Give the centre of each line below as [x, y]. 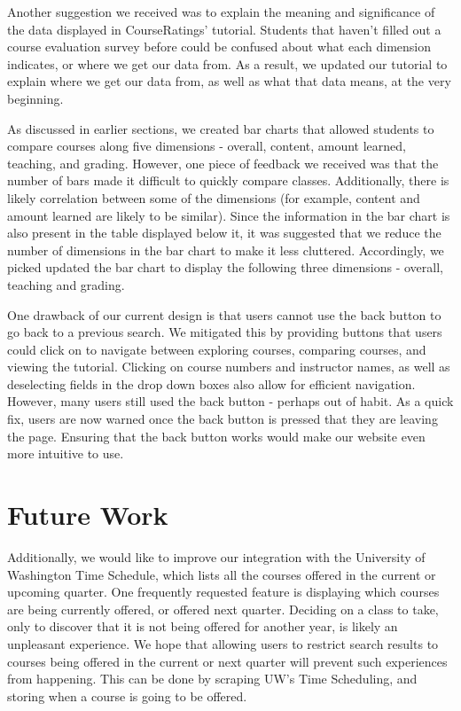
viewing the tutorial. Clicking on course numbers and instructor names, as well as [229, 367]
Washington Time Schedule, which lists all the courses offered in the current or [222, 574]
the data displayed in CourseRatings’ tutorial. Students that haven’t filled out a [224, 29]
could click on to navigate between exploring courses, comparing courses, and [217, 349]
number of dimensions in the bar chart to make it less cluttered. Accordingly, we [226, 250]
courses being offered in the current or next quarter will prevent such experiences [227, 661]
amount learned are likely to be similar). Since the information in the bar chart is [229, 215]
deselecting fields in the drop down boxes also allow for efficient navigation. [211, 383]
